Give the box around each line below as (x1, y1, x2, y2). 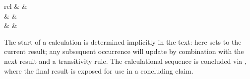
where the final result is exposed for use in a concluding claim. (4, 65, 193, 76)
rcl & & (4, 1, 27, 11)
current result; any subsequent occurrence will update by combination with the (4, 46, 244, 56)
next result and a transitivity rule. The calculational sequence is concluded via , (4, 55, 247, 66)
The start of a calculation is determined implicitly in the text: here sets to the (4, 36, 242, 47)
